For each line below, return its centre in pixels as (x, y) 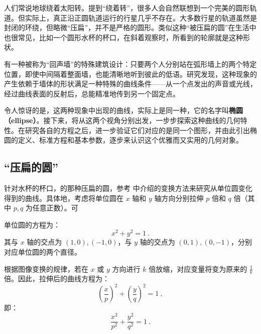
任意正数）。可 (55, 208)
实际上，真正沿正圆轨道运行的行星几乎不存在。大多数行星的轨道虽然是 (141, 17)
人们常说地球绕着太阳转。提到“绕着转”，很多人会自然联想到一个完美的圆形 (127, 8)
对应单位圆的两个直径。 (43, 251)
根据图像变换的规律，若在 (46, 268)
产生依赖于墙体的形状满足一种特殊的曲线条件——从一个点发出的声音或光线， (130, 84)
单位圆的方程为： (32, 224)
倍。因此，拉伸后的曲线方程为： (57, 279)
